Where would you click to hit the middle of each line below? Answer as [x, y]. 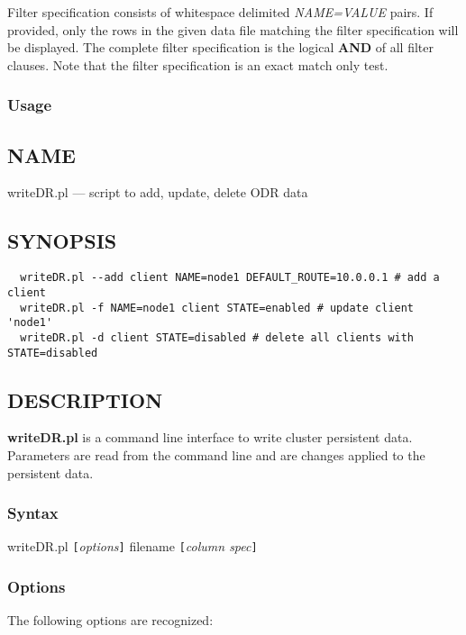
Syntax [33, 513]
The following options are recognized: [110, 620]
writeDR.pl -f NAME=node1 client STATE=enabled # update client [217, 308]
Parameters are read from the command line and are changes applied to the [216, 454]
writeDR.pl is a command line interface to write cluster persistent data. [210, 437]
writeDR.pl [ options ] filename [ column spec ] [132, 546]
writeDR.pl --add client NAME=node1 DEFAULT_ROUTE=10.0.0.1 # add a [230, 278]
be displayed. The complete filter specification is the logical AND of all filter [220, 47]
